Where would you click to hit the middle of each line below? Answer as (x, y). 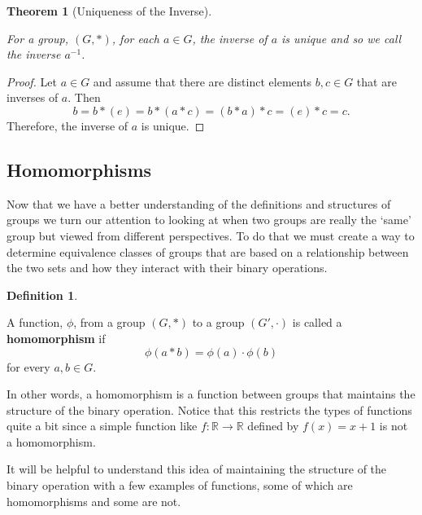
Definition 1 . (42, 295)
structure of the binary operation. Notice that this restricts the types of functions (209, 409)
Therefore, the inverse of (67, 125)
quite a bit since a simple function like (102, 426)
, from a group (109, 322)
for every (28, 366)
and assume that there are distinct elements (202, 81)
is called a (317, 322)
